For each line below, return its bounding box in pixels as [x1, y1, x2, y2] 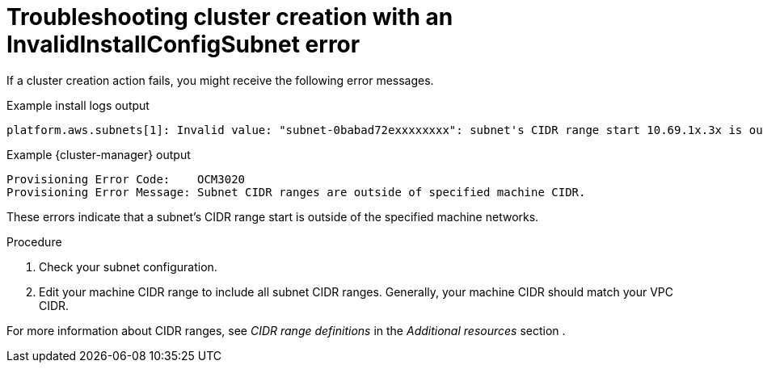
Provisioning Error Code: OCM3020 [6, 172, 246, 186]
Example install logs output [6, 98, 150, 112]
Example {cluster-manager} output [6, 147, 191, 161]
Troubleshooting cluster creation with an [6, 3, 453, 31]
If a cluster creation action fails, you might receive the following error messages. [6, 73, 434, 87]
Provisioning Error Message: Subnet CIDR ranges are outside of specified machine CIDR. [6, 185, 586, 199]
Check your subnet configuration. [39, 259, 217, 274]
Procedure [6, 234, 62, 249]
